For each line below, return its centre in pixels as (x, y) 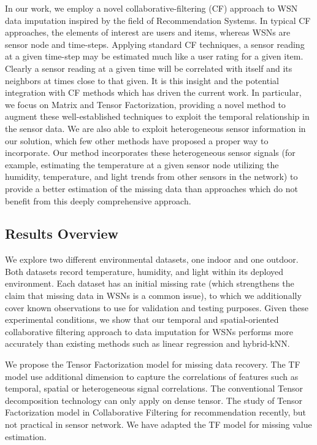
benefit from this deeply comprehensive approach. (98, 200)
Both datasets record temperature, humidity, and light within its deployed (144, 271)
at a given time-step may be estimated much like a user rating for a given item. (154, 56)
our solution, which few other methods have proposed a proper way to (137, 140)
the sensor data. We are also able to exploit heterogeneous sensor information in (155, 128)
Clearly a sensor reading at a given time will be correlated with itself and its (149, 68)
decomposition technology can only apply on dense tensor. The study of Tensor (154, 400)
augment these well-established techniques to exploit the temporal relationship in (157, 116)
